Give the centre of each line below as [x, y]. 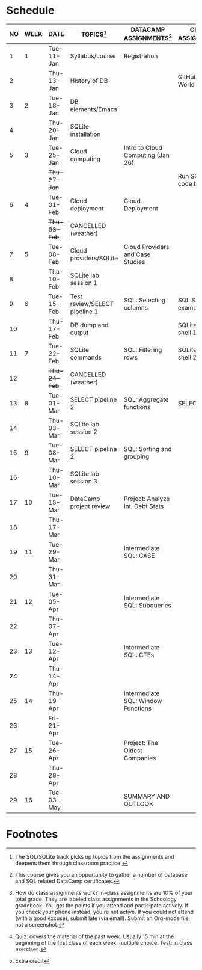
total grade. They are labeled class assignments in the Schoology [96, 899]
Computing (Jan [146, 155]
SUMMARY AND [147, 796]
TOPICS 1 [94, 34]
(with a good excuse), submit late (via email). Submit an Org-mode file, [103, 918]
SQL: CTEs [139, 655]
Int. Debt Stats [144, 506]
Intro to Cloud [143, 148]
